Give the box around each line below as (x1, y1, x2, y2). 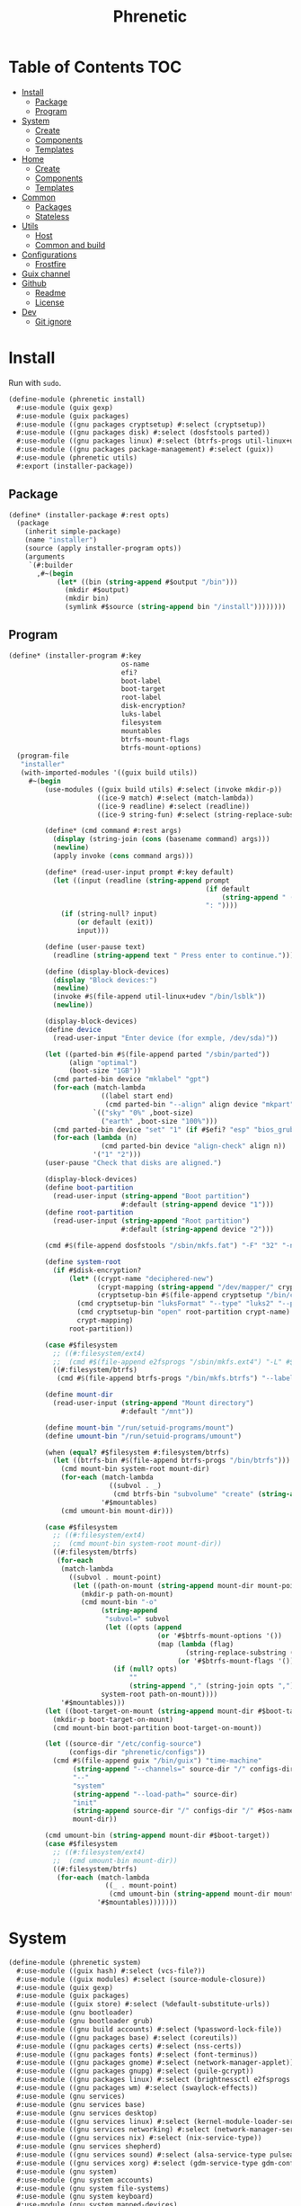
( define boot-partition (44, 1183, 134, 1192)
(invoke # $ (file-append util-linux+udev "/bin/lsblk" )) (52, 992, 267, 1001)
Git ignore (34, 316, 72, 327)
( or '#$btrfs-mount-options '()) (156, 1631, 282, 1640)
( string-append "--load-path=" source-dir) (72, 1789, 239, 1798)
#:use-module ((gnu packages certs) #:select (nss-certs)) (16, 2041, 243, 2050)
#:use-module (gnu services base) (16, 2100, 146, 2109)
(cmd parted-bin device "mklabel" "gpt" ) (52, 1075, 210, 1084)
